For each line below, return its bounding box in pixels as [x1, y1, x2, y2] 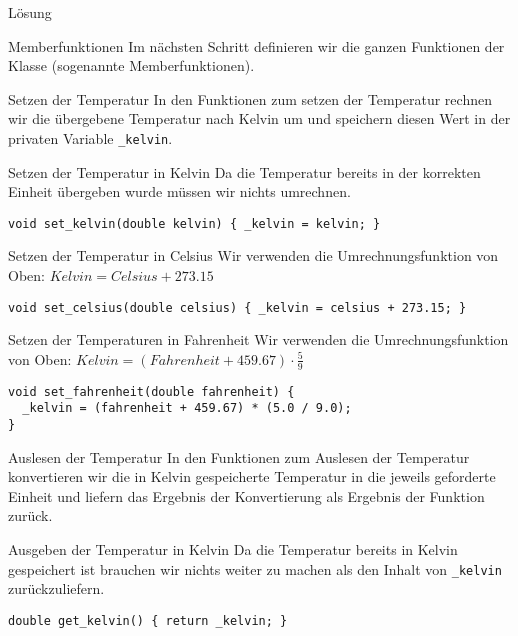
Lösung [8, 2, 52, 22]
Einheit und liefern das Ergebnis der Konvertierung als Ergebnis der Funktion [8, 485, 485, 506]
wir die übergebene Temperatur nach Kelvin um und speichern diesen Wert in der [8, 108, 511, 129]
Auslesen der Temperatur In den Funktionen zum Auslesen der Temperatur [8, 446, 470, 467]
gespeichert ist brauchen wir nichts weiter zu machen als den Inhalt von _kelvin [8, 558, 502, 579]
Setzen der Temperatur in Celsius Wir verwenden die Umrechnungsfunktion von [8, 245, 499, 266]
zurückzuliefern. [8, 578, 105, 599]
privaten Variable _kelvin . [8, 127, 173, 148]
